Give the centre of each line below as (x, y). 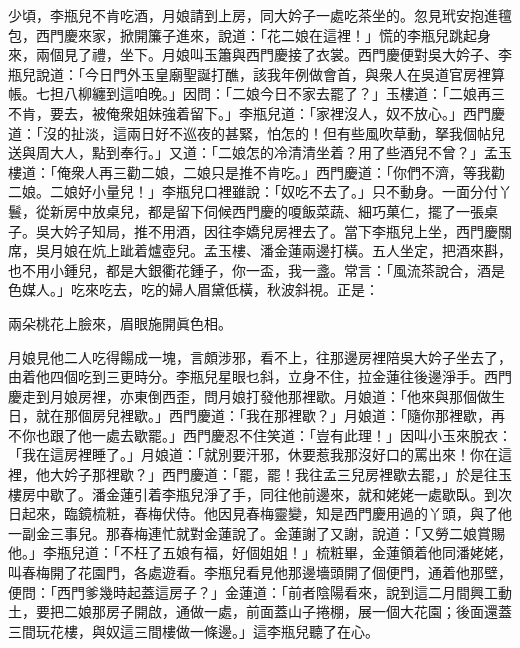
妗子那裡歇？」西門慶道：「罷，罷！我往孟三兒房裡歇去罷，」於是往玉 (287, 474)
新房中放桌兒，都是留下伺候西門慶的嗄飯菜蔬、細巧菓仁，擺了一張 (266, 210)
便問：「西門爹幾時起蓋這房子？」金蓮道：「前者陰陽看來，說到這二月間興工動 (260, 591)
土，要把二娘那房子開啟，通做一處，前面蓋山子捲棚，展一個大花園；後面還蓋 (260, 611)
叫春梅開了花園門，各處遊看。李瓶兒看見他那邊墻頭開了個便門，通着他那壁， (260, 572)
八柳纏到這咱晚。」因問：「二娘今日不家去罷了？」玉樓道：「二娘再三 (284, 93)
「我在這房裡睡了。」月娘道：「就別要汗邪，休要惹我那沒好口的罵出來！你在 (253, 454)
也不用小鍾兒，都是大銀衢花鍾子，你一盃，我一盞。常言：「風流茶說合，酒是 (256, 269)
